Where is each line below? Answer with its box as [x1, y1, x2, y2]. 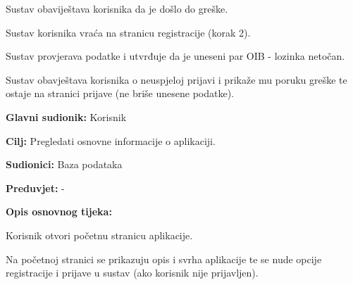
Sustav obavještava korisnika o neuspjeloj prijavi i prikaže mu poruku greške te [6, 72, 347, 87]
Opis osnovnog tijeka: [6, 204, 112, 219]
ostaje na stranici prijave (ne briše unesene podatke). [6, 86, 234, 101]
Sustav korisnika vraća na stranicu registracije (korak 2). [6, 25, 251, 39]
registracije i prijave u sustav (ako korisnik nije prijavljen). [6, 265, 259, 280]
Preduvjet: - [6, 180, 65, 195]
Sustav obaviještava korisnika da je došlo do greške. [6, 1, 228, 15]
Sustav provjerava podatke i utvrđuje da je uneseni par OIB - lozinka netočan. [6, 49, 345, 63]
